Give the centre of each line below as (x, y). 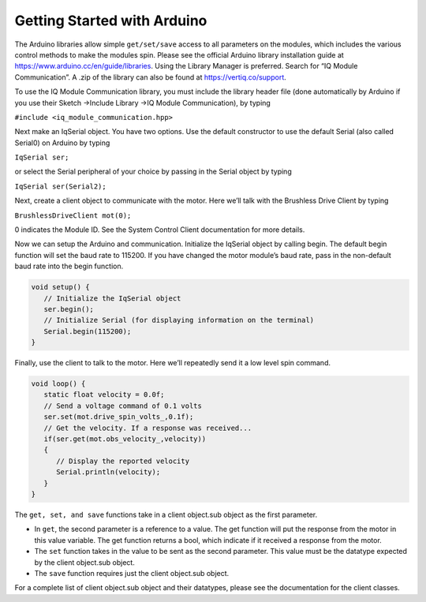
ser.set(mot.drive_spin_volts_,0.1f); (119, 417)
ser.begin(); (69, 309)
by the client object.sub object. (85, 562)
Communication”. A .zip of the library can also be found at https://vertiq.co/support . (151, 77)
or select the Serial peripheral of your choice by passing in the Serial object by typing (153, 172)
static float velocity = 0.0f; (104, 395)
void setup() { (60, 287)
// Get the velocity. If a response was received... (148, 428)
